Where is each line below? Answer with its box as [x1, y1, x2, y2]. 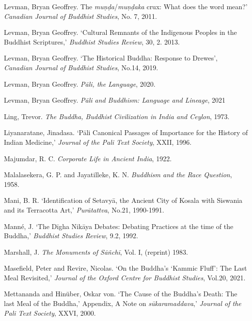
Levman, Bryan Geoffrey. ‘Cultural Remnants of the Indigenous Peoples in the [4, 27, 237, 37]
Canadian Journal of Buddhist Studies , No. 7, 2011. [4, 11, 157, 21]
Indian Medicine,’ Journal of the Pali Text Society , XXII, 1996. [4, 137, 192, 147]
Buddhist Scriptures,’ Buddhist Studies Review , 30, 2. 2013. [4, 36, 180, 46]
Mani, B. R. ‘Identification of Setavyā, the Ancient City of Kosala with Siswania [4, 195, 243, 205]
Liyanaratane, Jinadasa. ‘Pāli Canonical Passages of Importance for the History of [4, 127, 248, 138]
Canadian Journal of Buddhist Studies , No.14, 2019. [4, 62, 158, 72]
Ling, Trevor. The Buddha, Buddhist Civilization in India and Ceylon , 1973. [4, 111, 230, 121]
